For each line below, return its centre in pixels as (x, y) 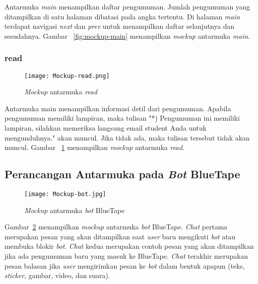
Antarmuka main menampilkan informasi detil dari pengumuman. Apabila (118, 108)
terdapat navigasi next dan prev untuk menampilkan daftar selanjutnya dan (120, 26)
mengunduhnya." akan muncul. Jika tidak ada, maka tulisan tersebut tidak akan (127, 137)
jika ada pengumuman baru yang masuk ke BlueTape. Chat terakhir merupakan (126, 256)
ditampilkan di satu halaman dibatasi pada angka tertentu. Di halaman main (122, 16)
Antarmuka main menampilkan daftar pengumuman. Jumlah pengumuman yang (127, 6)
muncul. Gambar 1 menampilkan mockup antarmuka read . (95, 147)
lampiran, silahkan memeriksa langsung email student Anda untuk (106, 128)
